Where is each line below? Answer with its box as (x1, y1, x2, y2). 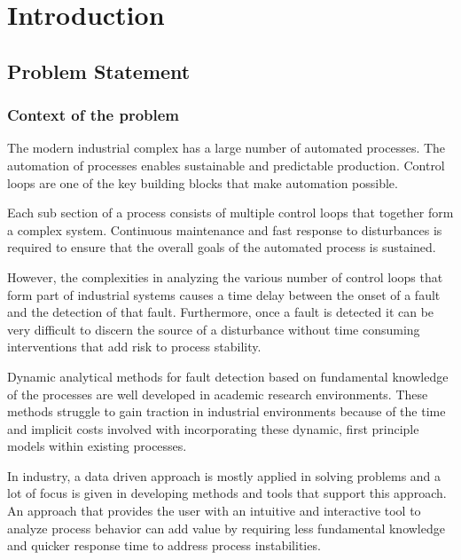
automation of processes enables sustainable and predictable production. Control (7, 155, 445, 174)
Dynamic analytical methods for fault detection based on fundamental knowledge (7, 367, 449, 385)
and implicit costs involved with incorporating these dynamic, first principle (7, 419, 419, 438)
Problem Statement (7, 57, 191, 84)
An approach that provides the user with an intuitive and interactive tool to (7, 501, 421, 520)
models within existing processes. (7, 437, 187, 455)
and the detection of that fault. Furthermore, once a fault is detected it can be (7, 303, 434, 321)
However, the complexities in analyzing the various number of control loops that (7, 267, 443, 286)
